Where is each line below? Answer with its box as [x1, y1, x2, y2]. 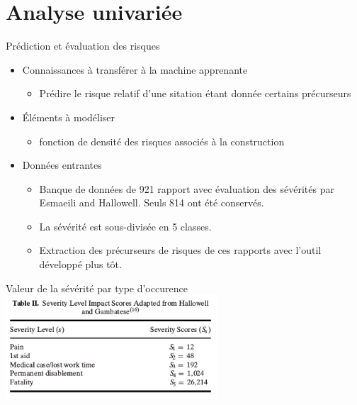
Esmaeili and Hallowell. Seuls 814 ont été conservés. [39, 195, 264, 210]
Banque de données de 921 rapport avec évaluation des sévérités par [39, 181, 334, 196]
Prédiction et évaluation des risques [6, 38, 160, 53]
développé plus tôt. [39, 257, 122, 272]
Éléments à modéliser [22, 109, 115, 124]
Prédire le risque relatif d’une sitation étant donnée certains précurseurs [39, 86, 351, 101]
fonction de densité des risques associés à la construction [39, 133, 285, 148]
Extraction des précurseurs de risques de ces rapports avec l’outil [39, 243, 322, 257]
